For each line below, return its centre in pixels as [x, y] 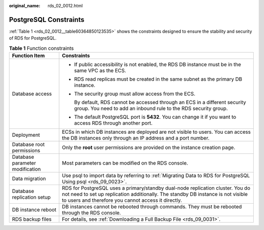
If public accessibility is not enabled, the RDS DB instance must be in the [158, 64]
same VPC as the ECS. [100, 71]
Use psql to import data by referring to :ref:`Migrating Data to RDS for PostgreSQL [156, 176]
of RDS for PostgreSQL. [33, 38]
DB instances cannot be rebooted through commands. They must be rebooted [152, 207]
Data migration [29, 179]
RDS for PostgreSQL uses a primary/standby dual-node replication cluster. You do [156, 188]
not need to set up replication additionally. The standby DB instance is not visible [155, 194]
